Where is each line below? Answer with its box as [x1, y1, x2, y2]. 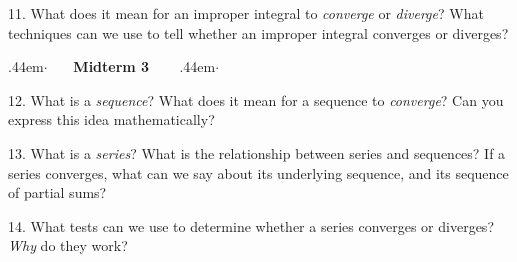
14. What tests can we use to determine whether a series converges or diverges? [8, 215, 494, 236]
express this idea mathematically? [8, 109, 215, 130]
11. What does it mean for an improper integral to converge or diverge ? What [8, 3, 484, 23]
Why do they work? [8, 235, 128, 256]
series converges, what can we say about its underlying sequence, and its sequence [8, 162, 509, 183]
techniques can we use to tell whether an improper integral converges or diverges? [8, 22, 509, 43]
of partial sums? [8, 182, 107, 203]
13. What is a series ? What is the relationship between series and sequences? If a [8, 142, 506, 163]
